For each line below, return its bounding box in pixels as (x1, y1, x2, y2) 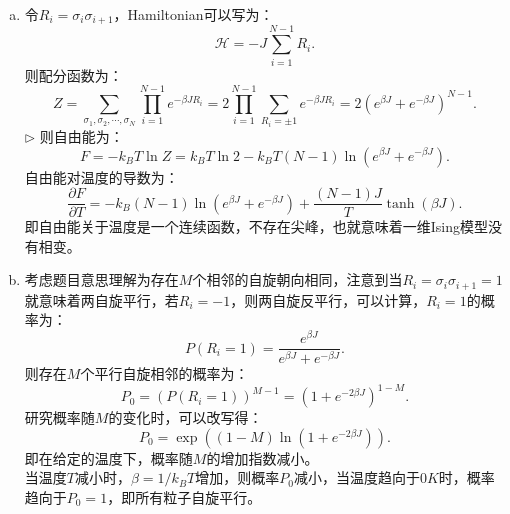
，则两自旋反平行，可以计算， (230, 289, 427, 310)
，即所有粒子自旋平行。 (107, 486, 262, 507)
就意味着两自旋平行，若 (24, 289, 179, 310)
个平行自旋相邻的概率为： (80, 363, 249, 384)
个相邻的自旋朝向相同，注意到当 (192, 269, 403, 290)
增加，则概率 (195, 467, 280, 488)
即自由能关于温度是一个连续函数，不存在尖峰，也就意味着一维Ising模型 (24, 216, 489, 237)
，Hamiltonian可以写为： (113, 4, 274, 24)
